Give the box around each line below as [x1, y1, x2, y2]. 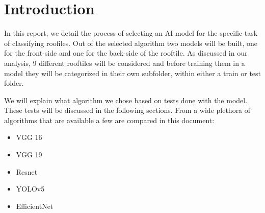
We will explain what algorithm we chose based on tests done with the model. [4, 94, 248, 105]
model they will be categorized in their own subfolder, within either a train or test [4, 67, 261, 78]
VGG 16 [16, 132, 42, 143]
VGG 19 [16, 149, 42, 160]
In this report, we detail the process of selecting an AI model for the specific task [4, 28, 258, 38]
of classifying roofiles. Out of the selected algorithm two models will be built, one [4, 37, 258, 48]
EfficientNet [16, 200, 54, 211]
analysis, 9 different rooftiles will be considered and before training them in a [4, 57, 245, 68]
